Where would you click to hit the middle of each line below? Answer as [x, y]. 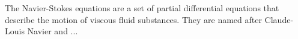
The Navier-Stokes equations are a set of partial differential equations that [142, 8]
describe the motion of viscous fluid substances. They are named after [133, 19]
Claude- [279, 19]
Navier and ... [53, 31]
